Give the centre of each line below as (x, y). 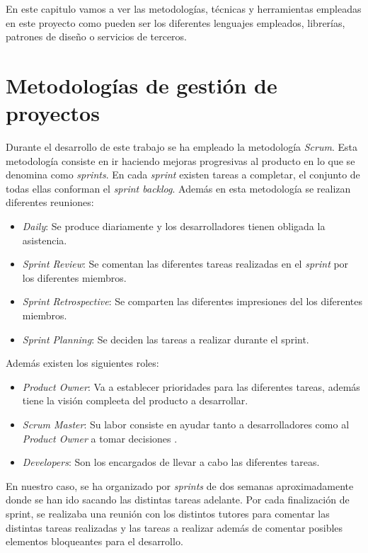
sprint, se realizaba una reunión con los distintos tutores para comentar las (168, 513)
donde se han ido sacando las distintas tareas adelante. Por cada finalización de (178, 500)
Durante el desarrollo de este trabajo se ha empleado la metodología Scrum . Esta (182, 147)
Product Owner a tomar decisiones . (100, 438)
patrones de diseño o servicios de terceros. (97, 36)
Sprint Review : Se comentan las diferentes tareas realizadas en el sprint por (185, 264)
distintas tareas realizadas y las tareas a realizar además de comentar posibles (174, 527)
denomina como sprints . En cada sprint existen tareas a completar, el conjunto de (183, 175)
